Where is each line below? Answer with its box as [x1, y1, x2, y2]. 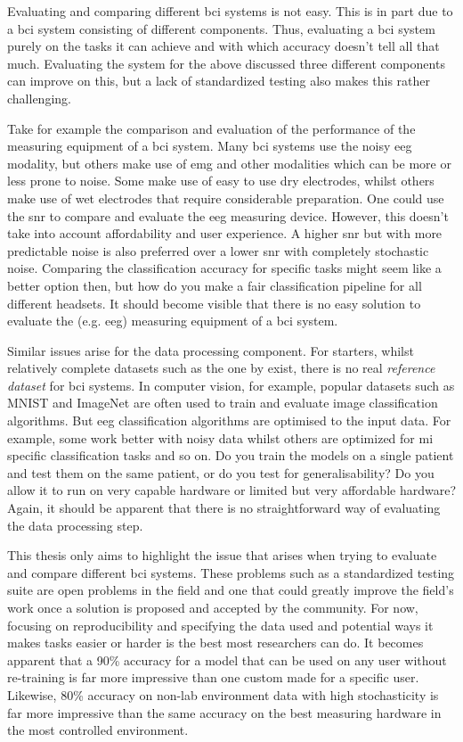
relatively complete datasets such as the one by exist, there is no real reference [7, 359, 435, 377]
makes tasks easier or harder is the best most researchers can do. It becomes [7, 633, 424, 652]
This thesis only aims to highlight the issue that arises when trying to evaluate [7, 546, 437, 565]
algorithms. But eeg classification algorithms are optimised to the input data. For [7, 411, 451, 430]
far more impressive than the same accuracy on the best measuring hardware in [7, 703, 442, 721]
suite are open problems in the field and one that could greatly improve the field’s [7, 581, 454, 599]
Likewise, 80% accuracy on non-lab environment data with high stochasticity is [7, 685, 439, 704]
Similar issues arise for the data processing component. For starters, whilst [7, 341, 414, 359]
